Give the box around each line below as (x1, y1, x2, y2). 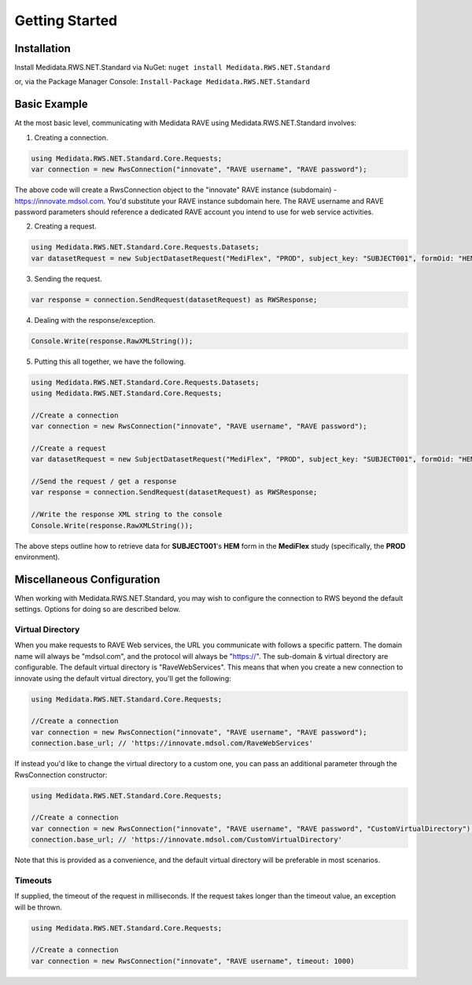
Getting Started (14, 12, 118, 29)
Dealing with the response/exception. (34, 315, 156, 324)
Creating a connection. (34, 132, 109, 142)
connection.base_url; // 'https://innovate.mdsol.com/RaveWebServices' (31, 739, 314, 748)
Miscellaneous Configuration (14, 572, 160, 586)
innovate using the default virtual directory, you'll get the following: (14, 673, 231, 683)
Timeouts (14, 875, 53, 886)
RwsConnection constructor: (14, 770, 108, 779)
